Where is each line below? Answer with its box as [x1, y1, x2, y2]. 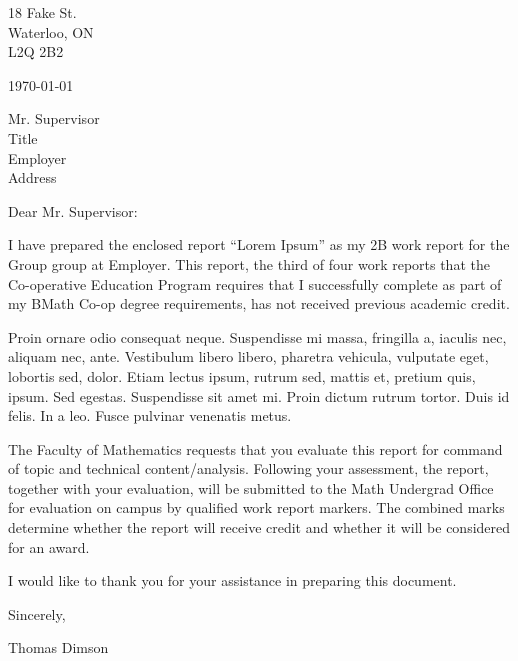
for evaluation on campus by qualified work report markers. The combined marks [8, 497, 505, 518]
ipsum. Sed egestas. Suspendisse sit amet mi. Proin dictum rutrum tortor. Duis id [8, 385, 510, 406]
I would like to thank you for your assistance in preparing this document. [8, 570, 457, 591]
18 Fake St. [8, 2, 77, 22]
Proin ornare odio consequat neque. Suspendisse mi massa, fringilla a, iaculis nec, [8, 326, 507, 347]
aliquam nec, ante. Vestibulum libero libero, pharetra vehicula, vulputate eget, [8, 346, 489, 367]
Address [8, 167, 57, 188]
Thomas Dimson [8, 637, 109, 658]
